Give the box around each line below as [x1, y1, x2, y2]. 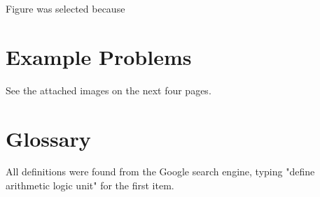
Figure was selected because [6, 1, 125, 15]
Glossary [6, 124, 91, 152]
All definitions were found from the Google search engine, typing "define [6, 164, 315, 179]
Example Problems [6, 42, 192, 71]
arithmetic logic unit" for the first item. [6, 178, 174, 193]
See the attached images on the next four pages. [6, 82, 211, 97]
